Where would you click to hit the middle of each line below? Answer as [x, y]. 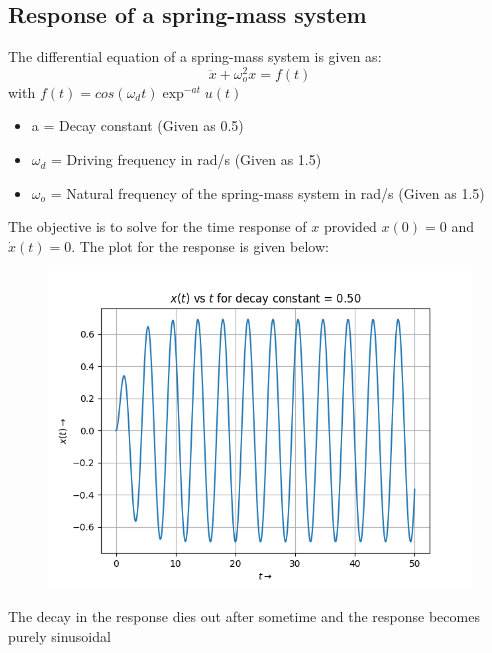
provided [350, 226]
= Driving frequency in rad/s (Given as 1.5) [186, 159]
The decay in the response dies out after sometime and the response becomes [244, 616]
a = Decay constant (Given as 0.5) [137, 125]
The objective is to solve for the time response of [157, 226]
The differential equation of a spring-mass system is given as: [195, 56]
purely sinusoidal [59, 635]
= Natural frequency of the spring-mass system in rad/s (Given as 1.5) [267, 192]
